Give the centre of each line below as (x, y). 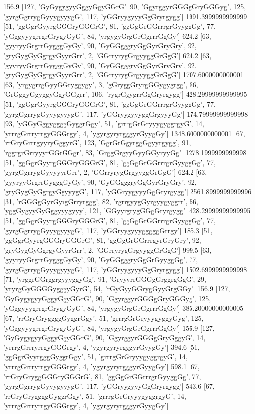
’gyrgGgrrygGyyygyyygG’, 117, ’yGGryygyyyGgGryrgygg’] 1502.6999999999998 (125, 269)
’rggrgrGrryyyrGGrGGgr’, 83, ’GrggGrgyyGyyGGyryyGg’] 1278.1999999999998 (125, 152)
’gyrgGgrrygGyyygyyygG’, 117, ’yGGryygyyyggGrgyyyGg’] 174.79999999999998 (126, 113)
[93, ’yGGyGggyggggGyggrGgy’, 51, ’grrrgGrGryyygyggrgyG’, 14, (104, 123)
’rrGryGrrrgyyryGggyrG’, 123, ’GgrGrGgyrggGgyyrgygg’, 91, (97, 143)
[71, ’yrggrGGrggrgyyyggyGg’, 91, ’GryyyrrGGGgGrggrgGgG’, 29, (105, 279)
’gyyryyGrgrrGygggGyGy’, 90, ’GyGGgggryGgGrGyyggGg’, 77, (101, 259)
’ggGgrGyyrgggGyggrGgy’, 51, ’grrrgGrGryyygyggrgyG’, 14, (96, 357)
